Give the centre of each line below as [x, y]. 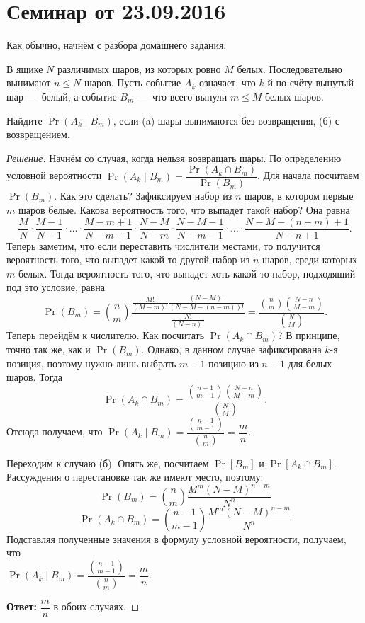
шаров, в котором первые [299, 196]
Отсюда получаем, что [55, 431]
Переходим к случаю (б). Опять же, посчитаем [108, 463]
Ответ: [22, 606]
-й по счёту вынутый [309, 82]
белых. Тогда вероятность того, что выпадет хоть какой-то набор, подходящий [187, 273]
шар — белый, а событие [62, 96]
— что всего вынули [183, 96]
